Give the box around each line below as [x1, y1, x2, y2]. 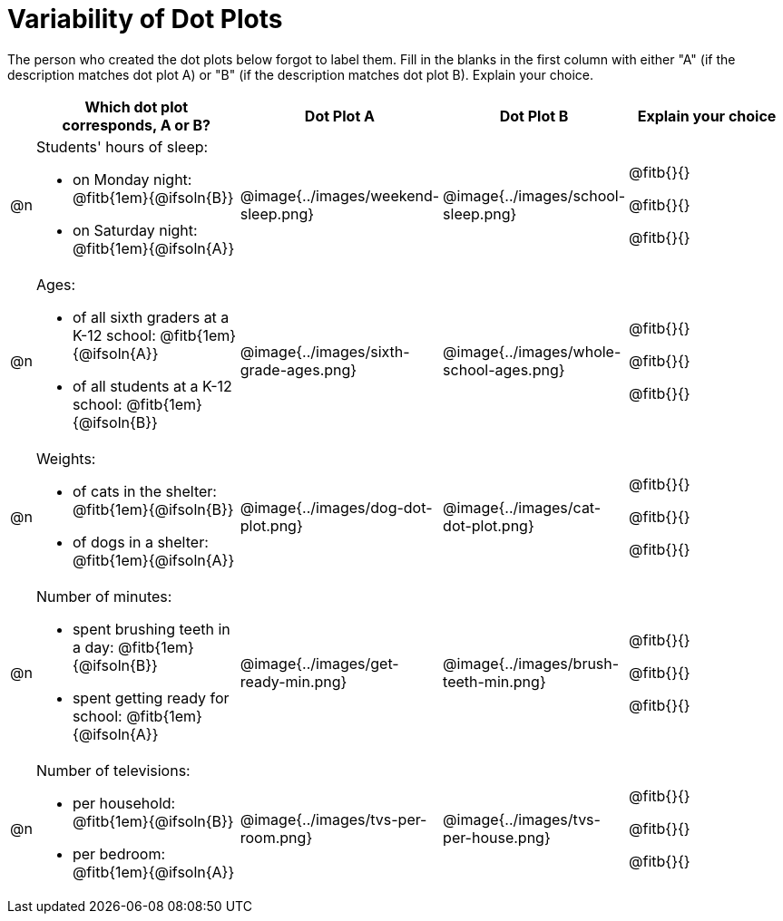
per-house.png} [443, 828, 551, 847]
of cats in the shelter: [72, 481, 217, 500]
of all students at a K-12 [72, 376, 232, 395]
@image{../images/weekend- [240, 186, 440, 205]
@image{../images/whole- [443, 342, 622, 361]
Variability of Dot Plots [7, 4, 283, 34]
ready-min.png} [240, 672, 347, 691]
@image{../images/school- [443, 186, 626, 205]
